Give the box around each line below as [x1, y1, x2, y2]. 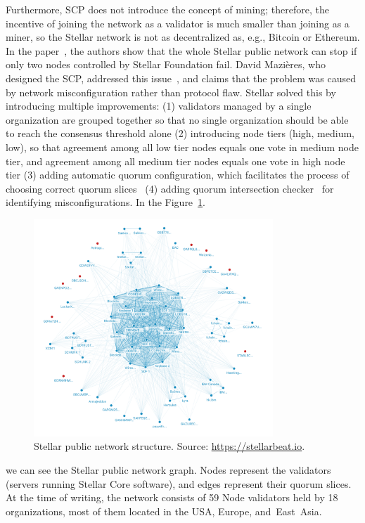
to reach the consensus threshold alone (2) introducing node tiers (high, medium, [6, 126, 355, 141]
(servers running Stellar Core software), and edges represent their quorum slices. [6, 476, 352, 491]
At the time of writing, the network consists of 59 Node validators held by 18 [6, 490, 338, 505]
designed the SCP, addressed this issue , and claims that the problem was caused [6, 70, 356, 85]
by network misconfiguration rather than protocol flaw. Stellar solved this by [6, 84, 336, 99]
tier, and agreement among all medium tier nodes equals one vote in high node [6, 153, 345, 168]
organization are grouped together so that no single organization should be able [6, 112, 349, 127]
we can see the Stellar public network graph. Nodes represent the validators [6, 463, 331, 477]
